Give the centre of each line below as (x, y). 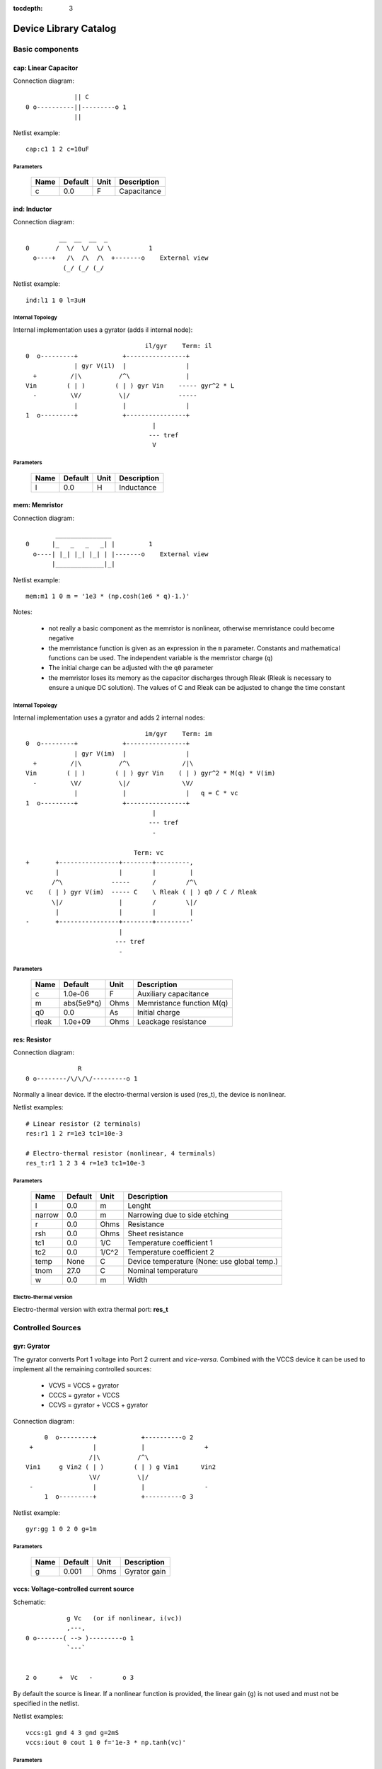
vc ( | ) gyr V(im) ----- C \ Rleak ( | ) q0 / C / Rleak (141, 892)
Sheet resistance (156, 1233)
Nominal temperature (163, 1270)
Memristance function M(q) (183, 1003)
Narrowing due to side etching (178, 1215)
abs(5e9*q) (82, 1003)
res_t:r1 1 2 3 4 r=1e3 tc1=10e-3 (85, 1163)
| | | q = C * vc (156, 793)
